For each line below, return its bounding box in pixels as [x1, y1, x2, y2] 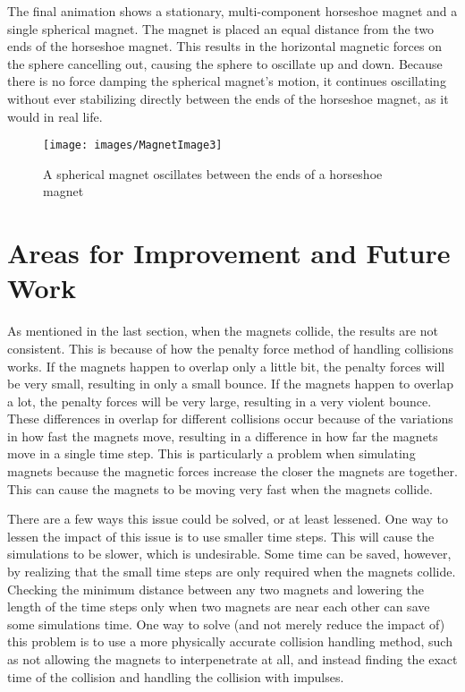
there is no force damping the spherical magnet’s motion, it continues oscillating [7, 72, 446, 90]
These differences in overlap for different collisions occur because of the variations [7, 409, 453, 428]
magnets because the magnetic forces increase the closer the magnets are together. [7, 462, 458, 481]
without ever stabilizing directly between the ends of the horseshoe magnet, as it [7, 89, 449, 107]
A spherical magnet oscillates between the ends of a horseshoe [43, 164, 383, 183]
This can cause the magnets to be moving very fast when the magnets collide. [7, 479, 433, 498]
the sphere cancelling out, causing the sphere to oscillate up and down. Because [7, 54, 443, 73]
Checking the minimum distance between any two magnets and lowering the [7, 579, 425, 598]
